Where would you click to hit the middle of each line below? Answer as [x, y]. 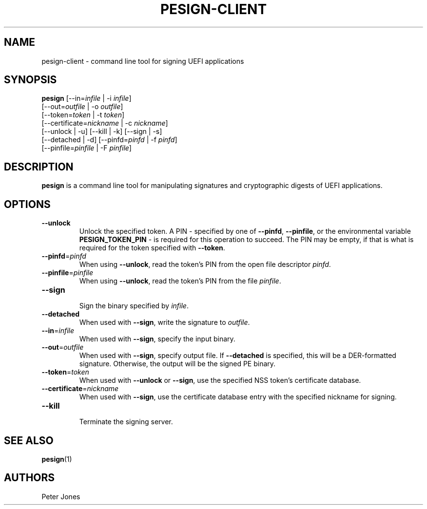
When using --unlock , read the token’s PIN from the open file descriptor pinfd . [205, 264]
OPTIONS [27, 204]
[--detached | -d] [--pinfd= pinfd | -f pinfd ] [109, 140]
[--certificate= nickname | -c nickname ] [105, 123]
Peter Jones [61, 496]
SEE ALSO [29, 440]
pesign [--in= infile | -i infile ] [87, 98]
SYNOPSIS [30, 80]
